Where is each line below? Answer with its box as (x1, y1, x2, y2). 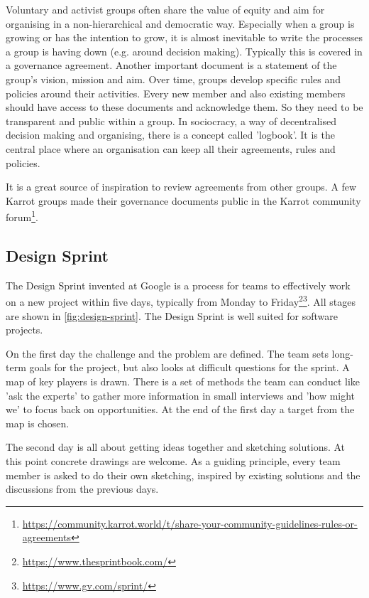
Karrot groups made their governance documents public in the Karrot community (6, 193, 361, 208)
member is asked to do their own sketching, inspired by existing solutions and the (6, 467, 360, 482)
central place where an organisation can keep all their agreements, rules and (6, 141, 336, 156)
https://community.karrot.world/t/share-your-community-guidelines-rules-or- (22, 516, 358, 530)
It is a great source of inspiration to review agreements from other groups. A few (6, 179, 357, 194)
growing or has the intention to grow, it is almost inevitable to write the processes (6, 30, 363, 45)
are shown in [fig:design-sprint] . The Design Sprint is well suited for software (6, 308, 338, 323)
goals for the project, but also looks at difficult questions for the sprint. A (29, 360, 350, 375)
